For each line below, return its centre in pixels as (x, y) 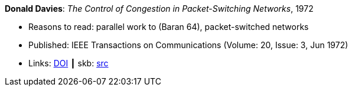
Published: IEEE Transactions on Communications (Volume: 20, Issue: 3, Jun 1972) (188, 45)
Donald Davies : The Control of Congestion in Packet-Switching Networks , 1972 (159, 9)
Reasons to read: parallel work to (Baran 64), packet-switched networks (169, 27)
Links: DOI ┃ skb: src (69, 63)
